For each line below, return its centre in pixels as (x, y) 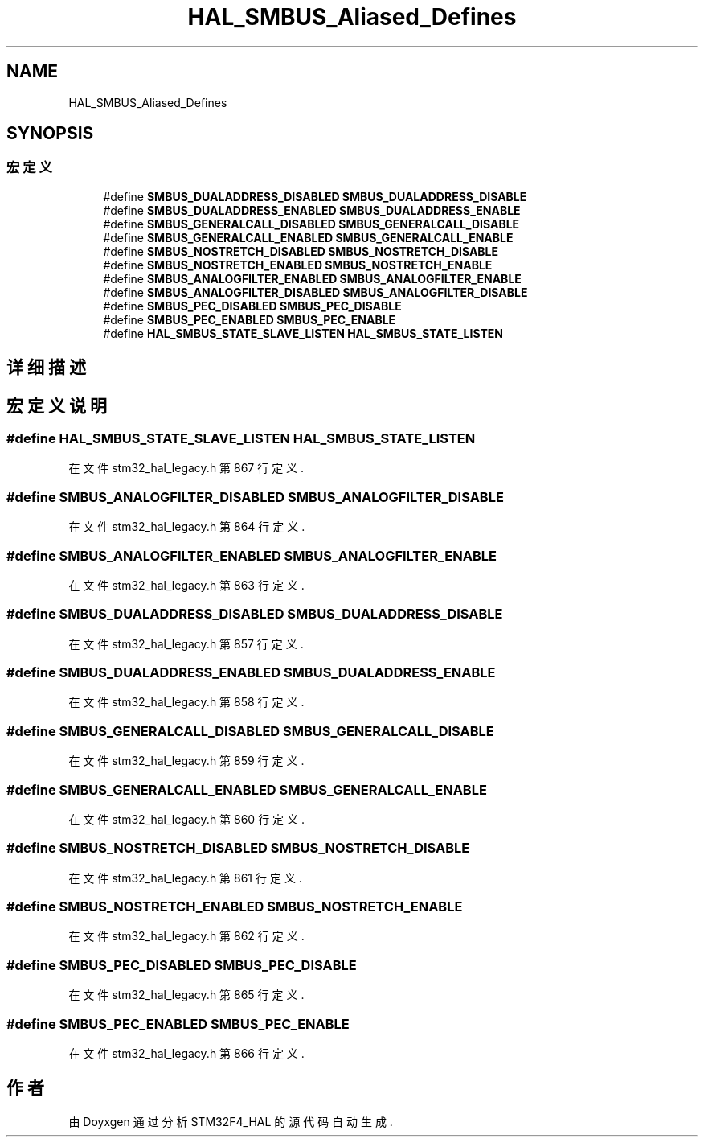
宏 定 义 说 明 (57, 405)
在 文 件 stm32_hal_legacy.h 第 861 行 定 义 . (185, 878)
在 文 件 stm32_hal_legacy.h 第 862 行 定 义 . (186, 936)
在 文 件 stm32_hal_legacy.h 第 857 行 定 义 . (186, 643)
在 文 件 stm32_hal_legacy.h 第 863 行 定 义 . (186, 585)
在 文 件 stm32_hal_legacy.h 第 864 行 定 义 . (187, 527)
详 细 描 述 (46, 368)
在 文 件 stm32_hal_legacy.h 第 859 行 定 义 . (186, 761)
